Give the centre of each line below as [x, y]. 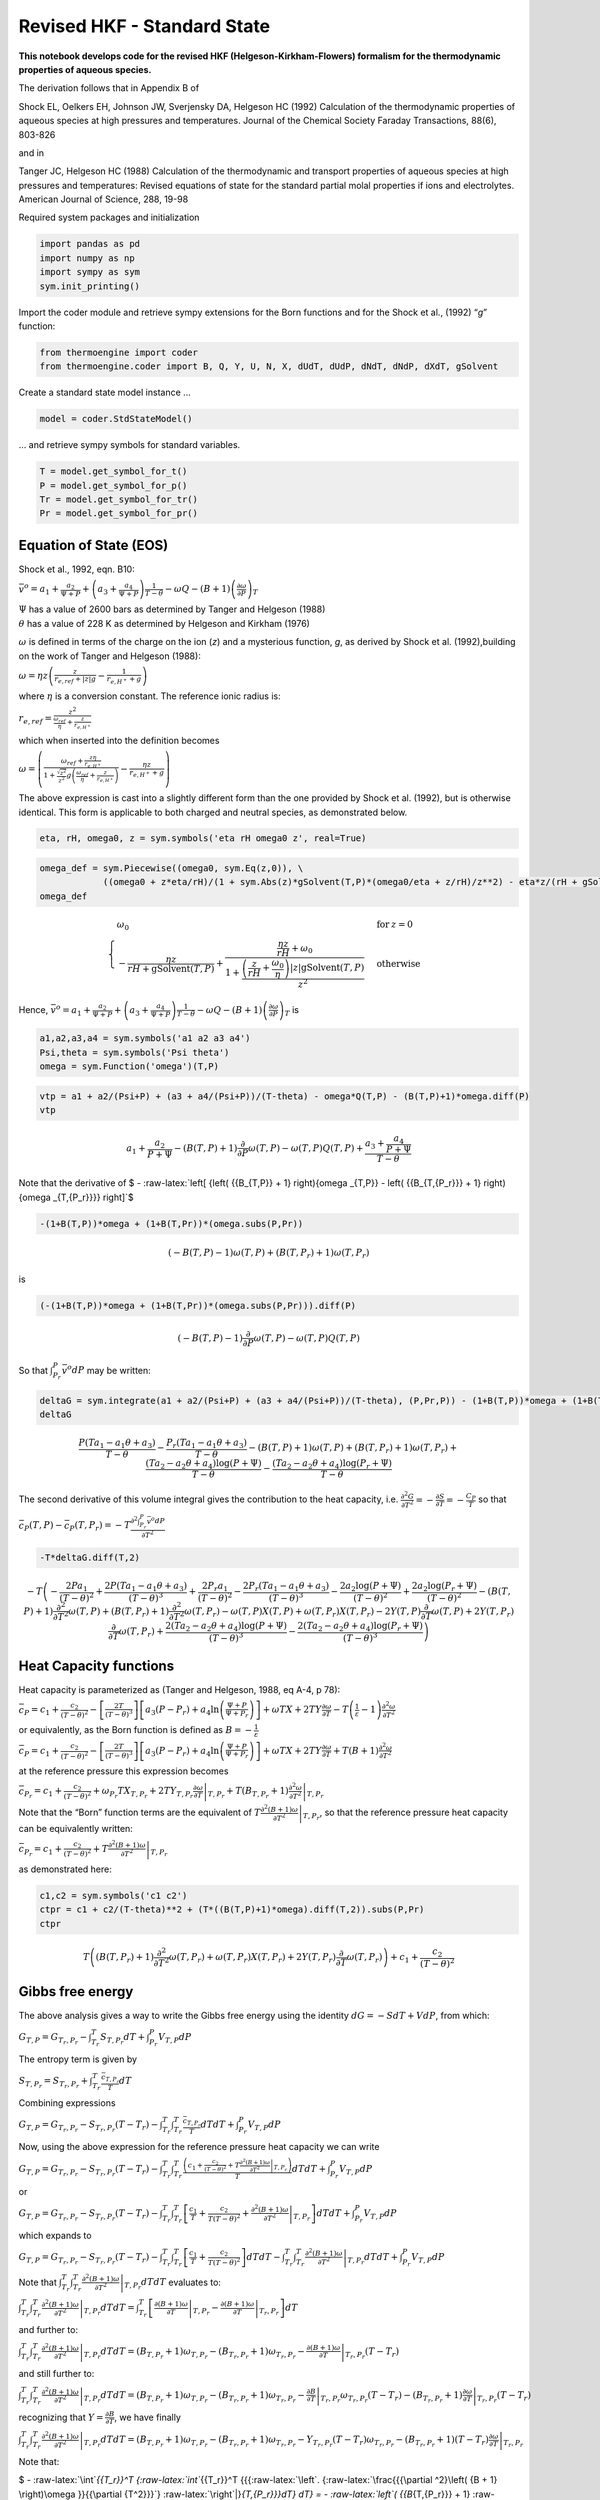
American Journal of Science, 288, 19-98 [103, 199]
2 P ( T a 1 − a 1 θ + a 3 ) [146, 1587]
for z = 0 [395, 924]
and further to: [48, 2329]
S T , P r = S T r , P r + [53, 2082]
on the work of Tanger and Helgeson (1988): [110, 656]
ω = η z [33, 675]
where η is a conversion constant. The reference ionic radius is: [149, 696]
